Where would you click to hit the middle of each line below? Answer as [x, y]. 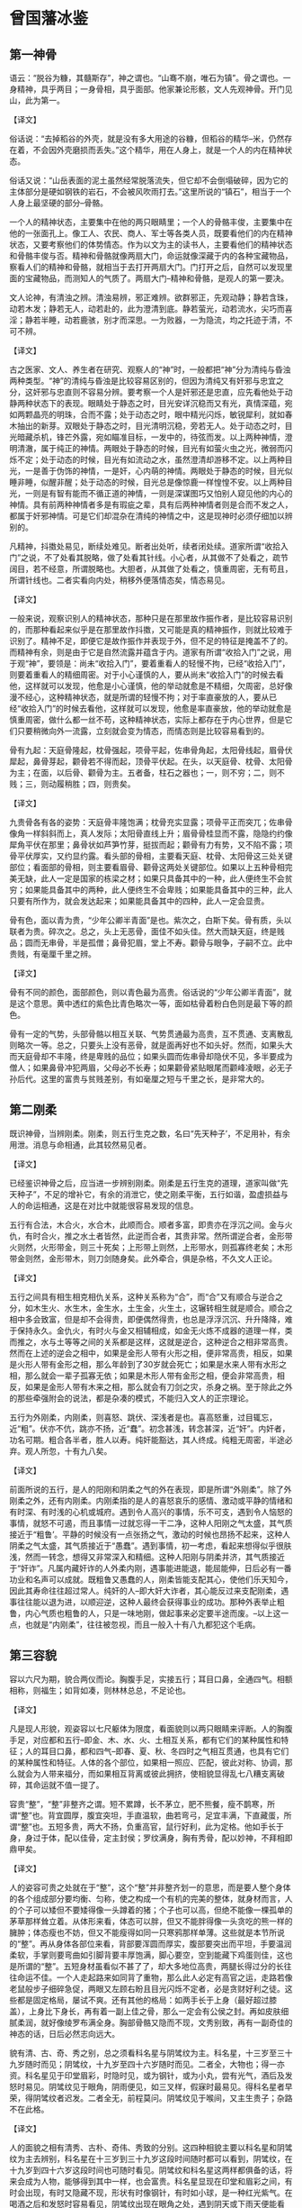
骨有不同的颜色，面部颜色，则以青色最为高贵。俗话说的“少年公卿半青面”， [147, 992]
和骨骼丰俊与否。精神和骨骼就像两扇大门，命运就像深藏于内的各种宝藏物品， [151, 256]
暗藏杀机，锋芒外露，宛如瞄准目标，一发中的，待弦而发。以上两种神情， [151, 437]
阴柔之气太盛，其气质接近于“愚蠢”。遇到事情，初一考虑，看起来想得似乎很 [147, 1545]
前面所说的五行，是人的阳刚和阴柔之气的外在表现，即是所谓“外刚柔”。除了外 [151, 1489]
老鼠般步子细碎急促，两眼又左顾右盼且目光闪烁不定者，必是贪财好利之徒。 [147, 1988]
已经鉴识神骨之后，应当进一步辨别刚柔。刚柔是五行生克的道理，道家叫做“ [145, 1183]
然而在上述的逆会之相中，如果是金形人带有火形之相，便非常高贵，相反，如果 [151, 1353]
